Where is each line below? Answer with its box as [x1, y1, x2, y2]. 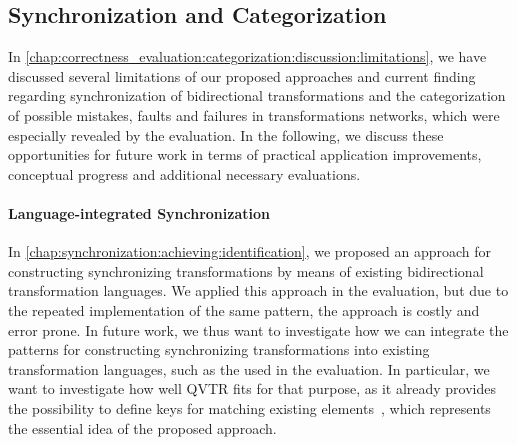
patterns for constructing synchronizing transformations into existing [8, 339, 430, 360]
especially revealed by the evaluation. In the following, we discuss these [8, 124, 444, 145]
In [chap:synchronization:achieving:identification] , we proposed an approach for [8, 241, 492, 262]
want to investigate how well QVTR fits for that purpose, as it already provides [8, 378, 497, 399]
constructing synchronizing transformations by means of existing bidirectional [8, 260, 484, 281]
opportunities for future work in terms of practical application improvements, [8, 144, 482, 165]
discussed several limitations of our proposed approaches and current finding [8, 65, 476, 86]
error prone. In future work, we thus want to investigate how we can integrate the [8, 319, 509, 340]
